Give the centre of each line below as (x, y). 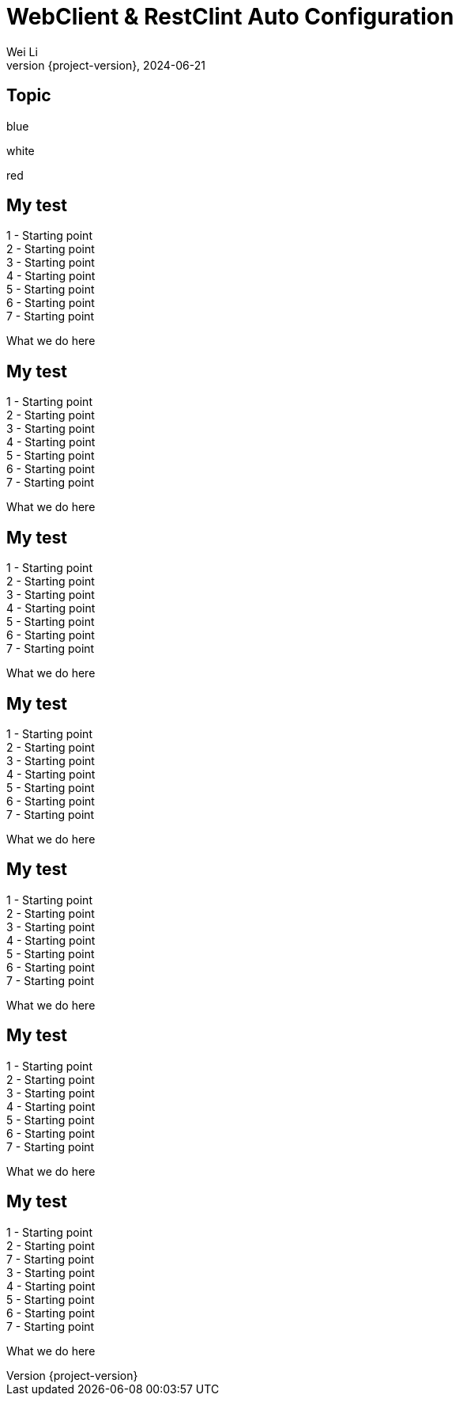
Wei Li (22, 51)
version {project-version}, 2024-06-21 (106, 65)
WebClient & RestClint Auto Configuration (230, 17)
